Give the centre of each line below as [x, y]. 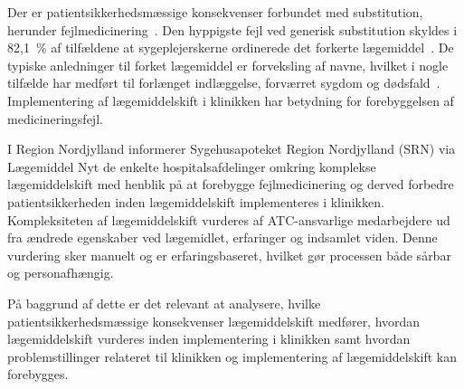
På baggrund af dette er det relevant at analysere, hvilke [164, 303]
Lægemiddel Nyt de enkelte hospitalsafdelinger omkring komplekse [192, 166]
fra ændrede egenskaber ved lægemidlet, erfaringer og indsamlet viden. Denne [223, 237]
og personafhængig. [61, 273]
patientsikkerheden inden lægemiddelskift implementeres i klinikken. [196, 201]
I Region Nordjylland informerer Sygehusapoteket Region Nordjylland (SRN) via [232, 149]
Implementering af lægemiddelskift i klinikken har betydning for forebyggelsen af [231, 100]
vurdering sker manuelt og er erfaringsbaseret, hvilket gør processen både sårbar [229, 255]
